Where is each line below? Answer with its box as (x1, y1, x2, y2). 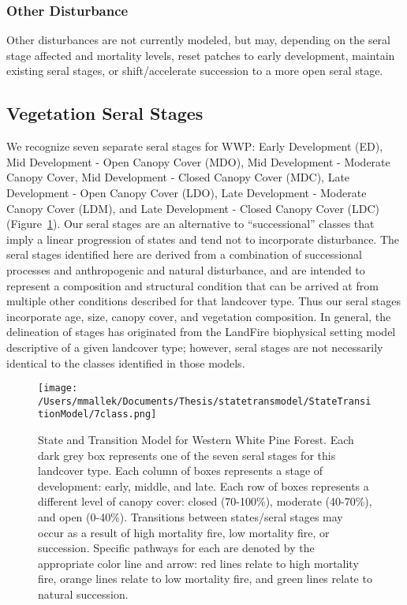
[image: (38, 383, 78, 394)
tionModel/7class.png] (38, 409, 157, 420)
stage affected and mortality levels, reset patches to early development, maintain (6, 47, 395, 63)
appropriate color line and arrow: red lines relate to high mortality (38, 555, 359, 571)
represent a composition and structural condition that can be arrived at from (6, 277, 379, 293)
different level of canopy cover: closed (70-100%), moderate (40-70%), (38, 493, 372, 510)
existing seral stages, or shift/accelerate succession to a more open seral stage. (6, 62, 383, 79)
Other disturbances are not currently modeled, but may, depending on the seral (6, 32, 391, 48)
